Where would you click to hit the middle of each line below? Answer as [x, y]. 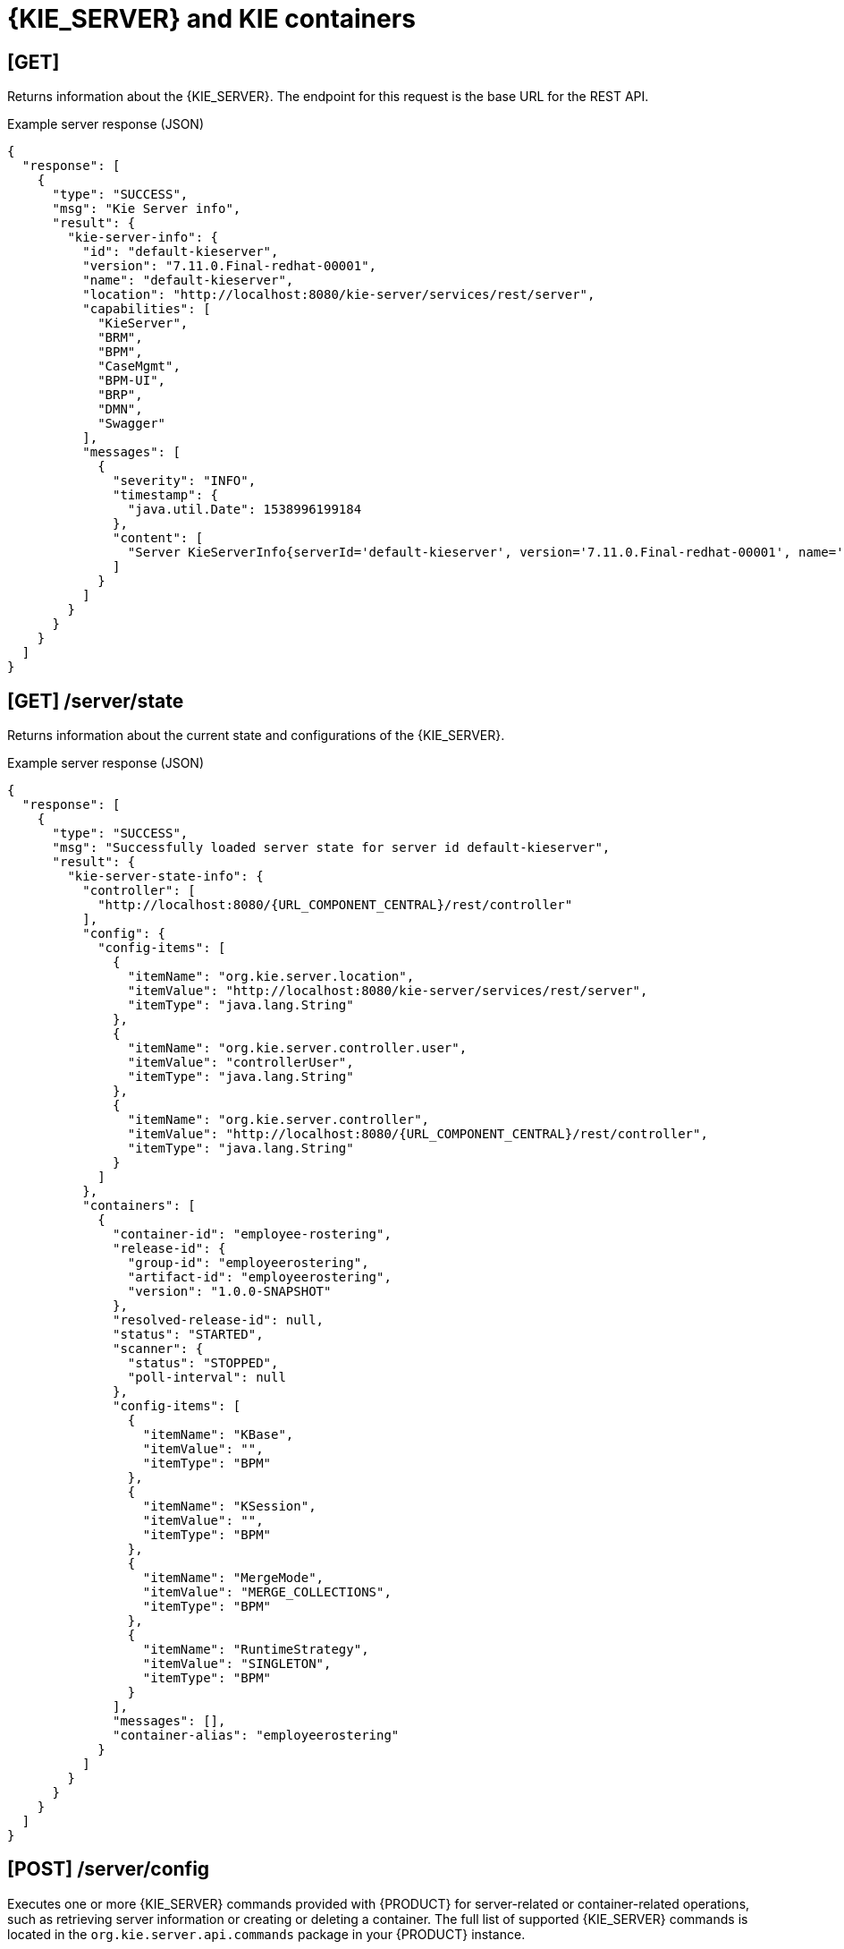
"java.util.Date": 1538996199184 [245, 510]
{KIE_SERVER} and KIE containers [211, 19]
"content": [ [158, 538]
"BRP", [120, 395]
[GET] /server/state [96, 701]
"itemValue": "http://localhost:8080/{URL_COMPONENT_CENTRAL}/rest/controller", [418, 1134]
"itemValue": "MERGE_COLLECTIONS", [267, 1592]
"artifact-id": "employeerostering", [259, 1277]
